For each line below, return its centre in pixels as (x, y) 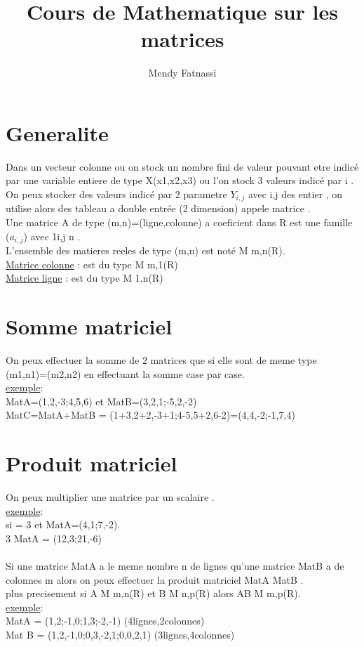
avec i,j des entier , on (295, 194)
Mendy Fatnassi (182, 73)
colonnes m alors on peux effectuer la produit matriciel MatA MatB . (155, 579)
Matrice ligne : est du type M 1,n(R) (85, 278)
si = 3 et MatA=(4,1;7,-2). (63, 524)
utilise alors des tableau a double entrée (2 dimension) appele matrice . (158, 208)
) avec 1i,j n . (52, 236)
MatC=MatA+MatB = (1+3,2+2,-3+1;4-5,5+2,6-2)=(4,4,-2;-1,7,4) (150, 415)
